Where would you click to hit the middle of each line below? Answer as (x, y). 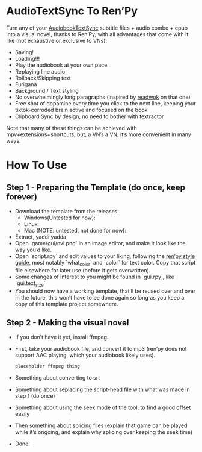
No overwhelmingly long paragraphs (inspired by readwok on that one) (103, 97)
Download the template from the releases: (67, 211)
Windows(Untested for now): (60, 218)
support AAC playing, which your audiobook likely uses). (85, 355)
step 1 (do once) (35, 396)
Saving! (24, 52)
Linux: (32, 224)
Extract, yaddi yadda (41, 237)
